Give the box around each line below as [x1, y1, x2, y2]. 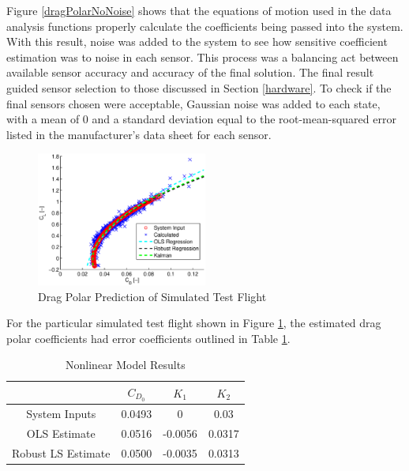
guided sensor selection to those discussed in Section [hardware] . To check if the [6, 79, 392, 96]
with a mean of [6, 111, 80, 127]
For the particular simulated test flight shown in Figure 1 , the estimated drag [6, 315, 381, 331]
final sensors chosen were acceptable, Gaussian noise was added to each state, [6, 95, 381, 111]
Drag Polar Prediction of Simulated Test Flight [38, 288, 267, 304]
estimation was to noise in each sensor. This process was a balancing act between [6, 48, 399, 65]
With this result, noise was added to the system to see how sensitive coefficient [6, 33, 388, 50]
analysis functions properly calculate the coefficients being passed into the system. [6, 17, 403, 34]
